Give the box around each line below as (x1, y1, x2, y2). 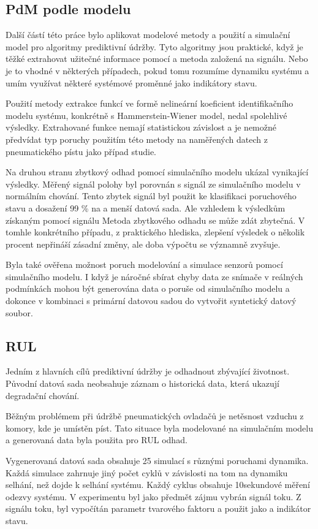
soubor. (6, 306, 33, 319)
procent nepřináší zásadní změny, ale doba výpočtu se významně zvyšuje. (6, 237, 281, 250)
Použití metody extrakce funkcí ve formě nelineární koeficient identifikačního (6, 97, 293, 110)
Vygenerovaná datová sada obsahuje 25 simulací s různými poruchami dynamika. (6, 454, 309, 467)
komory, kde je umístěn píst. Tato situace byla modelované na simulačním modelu (6, 421, 313, 434)
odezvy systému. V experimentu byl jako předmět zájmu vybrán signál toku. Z (6, 490, 301, 503)
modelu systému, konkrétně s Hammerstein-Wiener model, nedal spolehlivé (6, 108, 287, 121)
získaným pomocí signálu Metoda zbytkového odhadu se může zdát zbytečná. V (6, 213, 305, 226)
